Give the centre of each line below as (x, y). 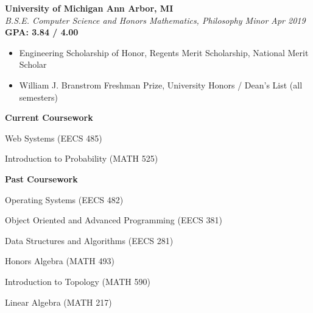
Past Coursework (41, 178)
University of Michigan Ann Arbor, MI (89, 8)
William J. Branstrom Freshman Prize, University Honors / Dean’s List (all (161, 85)
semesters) (39, 97)
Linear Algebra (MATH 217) (58, 302)
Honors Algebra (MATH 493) (60, 261)
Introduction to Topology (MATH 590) (78, 281)
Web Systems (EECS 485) (54, 138)
